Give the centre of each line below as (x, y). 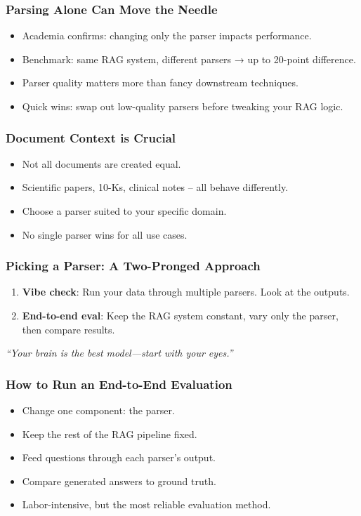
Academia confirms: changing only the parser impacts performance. (167, 35)
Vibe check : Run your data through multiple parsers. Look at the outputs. (186, 292)
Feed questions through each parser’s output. (119, 457)
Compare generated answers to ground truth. (119, 481)
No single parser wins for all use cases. (105, 234)
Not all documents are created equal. (101, 163)
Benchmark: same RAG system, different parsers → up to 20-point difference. (189, 59)
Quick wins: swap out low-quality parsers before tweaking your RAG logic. (183, 106)
